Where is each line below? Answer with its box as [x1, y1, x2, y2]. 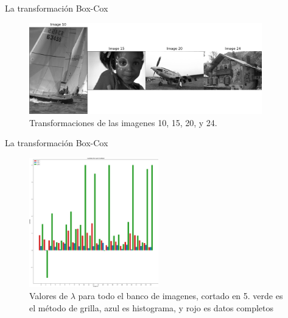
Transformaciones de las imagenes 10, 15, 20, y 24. [29, 116, 217, 129]
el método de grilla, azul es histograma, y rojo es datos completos [29, 301, 274, 314]
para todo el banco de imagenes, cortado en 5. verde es [78, 289, 283, 302]
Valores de [29, 289, 68, 302]
